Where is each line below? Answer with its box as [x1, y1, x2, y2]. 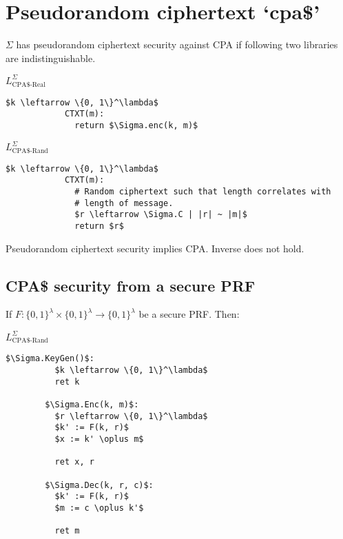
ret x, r [54, 457, 94, 467]
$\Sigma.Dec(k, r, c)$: [45, 480, 154, 490]
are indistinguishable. [6, 50, 96, 65]
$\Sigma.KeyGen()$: [6, 354, 94, 364]
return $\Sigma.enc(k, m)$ [74, 120, 198, 130]
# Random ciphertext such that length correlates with [74, 187, 331, 197]
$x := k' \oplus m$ [54, 434, 144, 444]
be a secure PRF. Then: [138, 307, 240, 321]
